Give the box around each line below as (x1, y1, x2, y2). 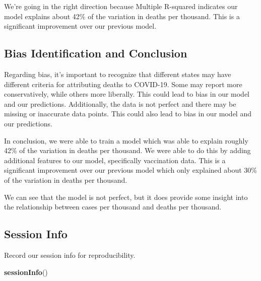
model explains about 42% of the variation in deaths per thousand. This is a (4, 11, 240, 21)
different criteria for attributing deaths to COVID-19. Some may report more (4, 79, 242, 89)
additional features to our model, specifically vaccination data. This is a (4, 155, 226, 165)
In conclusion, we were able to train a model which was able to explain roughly (4, 135, 248, 146)
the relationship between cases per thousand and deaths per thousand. (4, 201, 222, 212)
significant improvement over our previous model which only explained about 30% (4, 165, 257, 175)
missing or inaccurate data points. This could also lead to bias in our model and (4, 108, 251, 119)
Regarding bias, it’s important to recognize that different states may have (4, 68, 231, 79)
